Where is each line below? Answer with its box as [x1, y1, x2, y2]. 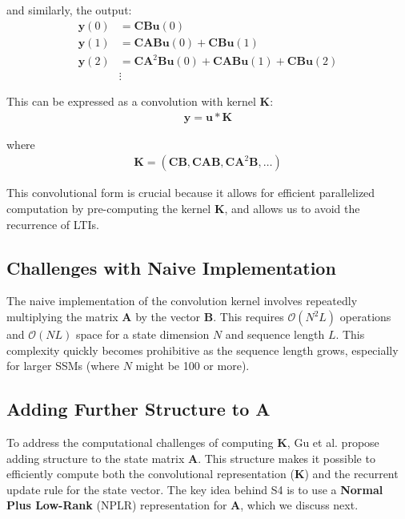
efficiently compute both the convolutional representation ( [6, 465, 295, 482]
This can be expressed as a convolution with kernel [6, 93, 256, 110]
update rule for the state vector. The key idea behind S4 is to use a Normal [6, 481, 383, 497]
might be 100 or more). [135, 357, 250, 374]
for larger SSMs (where [6, 357, 120, 374]
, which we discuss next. [240, 497, 359, 513]
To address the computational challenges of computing [6, 434, 274, 451]
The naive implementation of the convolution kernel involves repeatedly [6, 292, 358, 309]
